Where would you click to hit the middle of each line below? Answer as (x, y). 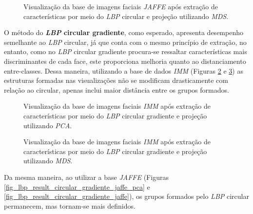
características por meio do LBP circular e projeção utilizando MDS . (126, 16)
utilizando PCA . (48, 125)
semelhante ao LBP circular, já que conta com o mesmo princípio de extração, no (125, 42)
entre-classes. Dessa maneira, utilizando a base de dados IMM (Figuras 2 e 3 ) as (124, 70)
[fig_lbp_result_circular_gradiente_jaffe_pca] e (77, 186)
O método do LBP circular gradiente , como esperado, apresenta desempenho (124, 32)
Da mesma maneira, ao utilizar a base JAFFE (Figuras (86, 177)
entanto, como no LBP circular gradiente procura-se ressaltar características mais (126, 51)
